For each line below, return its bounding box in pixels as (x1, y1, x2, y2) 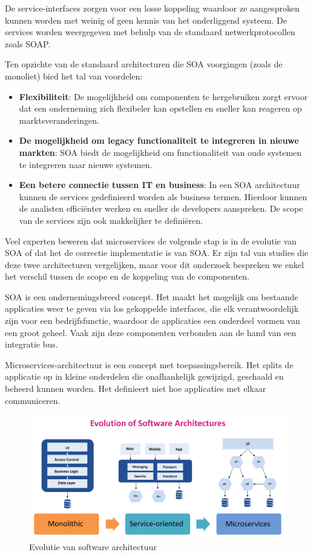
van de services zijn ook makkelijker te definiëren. (19, 214, 203, 226)
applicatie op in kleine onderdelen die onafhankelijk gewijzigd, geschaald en (5, 370, 284, 383)
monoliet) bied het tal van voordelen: (5, 69, 143, 82)
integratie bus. (5, 338, 58, 351)
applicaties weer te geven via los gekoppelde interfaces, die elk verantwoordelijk (5, 302, 298, 315)
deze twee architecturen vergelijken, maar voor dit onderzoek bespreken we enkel (5, 258, 304, 271)
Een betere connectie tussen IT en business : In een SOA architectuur (19, 178, 300, 191)
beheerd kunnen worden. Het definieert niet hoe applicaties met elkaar (5, 382, 266, 395)
